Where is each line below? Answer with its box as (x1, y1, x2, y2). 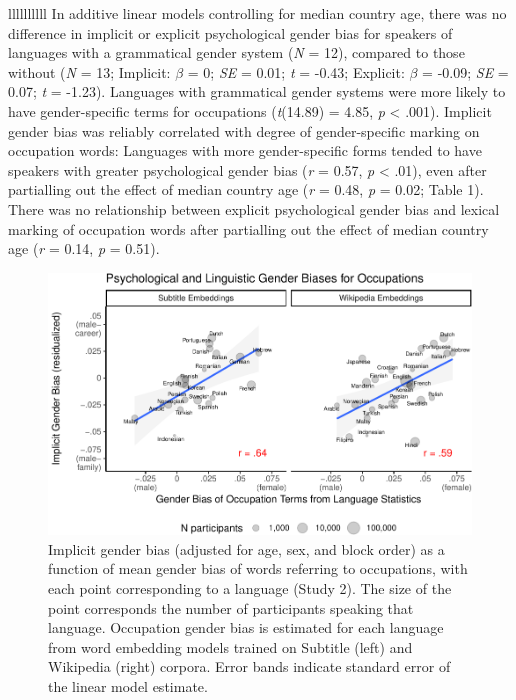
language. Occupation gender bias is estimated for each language (48, 617, 444, 638)
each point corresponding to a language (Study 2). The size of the (48, 577, 452, 598)
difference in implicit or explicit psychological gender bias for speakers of (8, 22, 453, 43)
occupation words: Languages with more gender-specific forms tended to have (8, 140, 482, 161)
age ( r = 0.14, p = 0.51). (8, 238, 160, 259)
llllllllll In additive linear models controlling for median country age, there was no (8, 3, 507, 23)
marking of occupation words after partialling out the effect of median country (8, 218, 489, 239)
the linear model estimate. (48, 675, 208, 696)
